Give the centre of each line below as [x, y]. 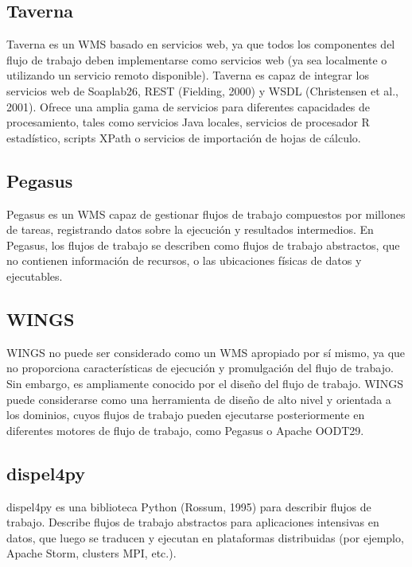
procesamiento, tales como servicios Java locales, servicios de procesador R [188, 122]
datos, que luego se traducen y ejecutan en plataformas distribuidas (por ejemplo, [205, 537]
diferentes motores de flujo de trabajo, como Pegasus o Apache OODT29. [185, 430]
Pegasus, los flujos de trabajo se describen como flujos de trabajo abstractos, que [203, 245]
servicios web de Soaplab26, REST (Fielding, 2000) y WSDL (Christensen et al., [202, 90]
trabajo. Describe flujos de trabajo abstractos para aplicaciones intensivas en [193, 522]
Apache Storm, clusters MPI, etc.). [91, 553]
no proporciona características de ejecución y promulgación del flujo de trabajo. [200, 368]
